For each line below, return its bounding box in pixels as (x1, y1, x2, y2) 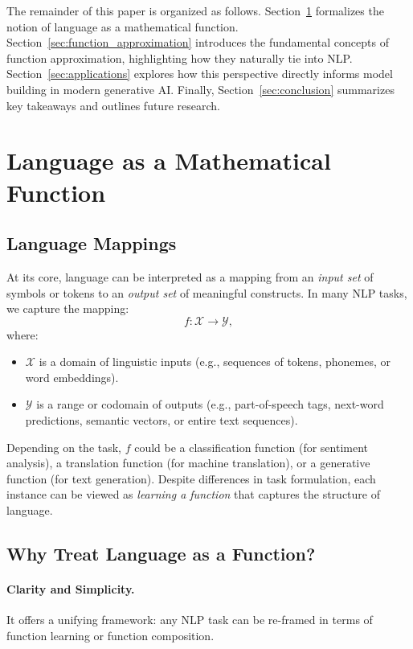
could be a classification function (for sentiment (134, 438, 368, 455)
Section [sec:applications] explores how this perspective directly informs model (6, 65, 393, 82)
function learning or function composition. (6, 626, 215, 643)
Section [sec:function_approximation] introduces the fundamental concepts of (6, 34, 389, 51)
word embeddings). (25, 368, 119, 385)
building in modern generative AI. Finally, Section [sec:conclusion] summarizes (6, 80, 395, 97)
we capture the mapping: (6, 300, 129, 317)
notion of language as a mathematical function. (6, 18, 239, 35)
